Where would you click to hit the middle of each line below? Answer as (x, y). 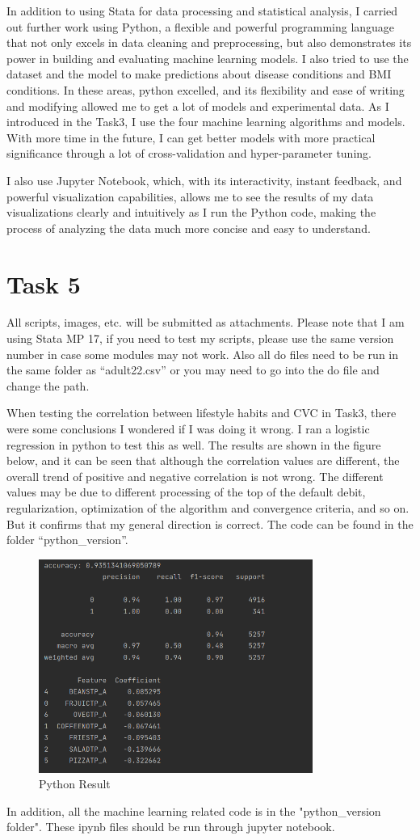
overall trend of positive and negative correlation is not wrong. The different (195, 476)
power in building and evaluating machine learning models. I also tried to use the (208, 58)
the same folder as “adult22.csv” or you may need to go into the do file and (193, 370)
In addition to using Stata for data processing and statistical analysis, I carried (202, 11)
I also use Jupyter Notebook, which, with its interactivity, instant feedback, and (204, 180)
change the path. (48, 385)
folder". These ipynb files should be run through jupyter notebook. (171, 827)
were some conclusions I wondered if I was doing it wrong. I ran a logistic (188, 428)
